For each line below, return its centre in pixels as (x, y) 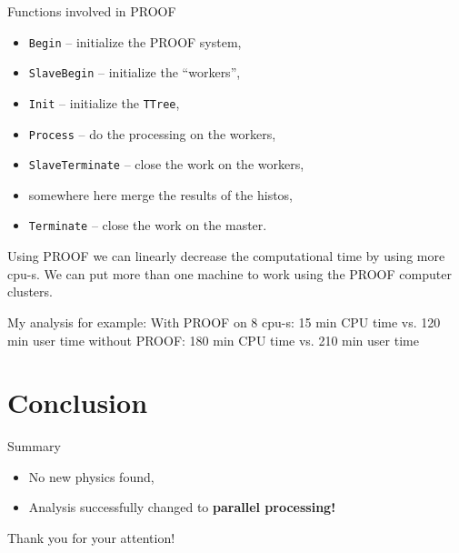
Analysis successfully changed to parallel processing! (182, 507)
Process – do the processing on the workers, (152, 133)
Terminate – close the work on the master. (148, 225)
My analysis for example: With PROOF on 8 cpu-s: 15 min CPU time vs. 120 (224, 322)
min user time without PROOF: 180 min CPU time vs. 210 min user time (213, 340)
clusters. (30, 292)
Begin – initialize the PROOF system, (135, 41)
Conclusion (78, 402)
